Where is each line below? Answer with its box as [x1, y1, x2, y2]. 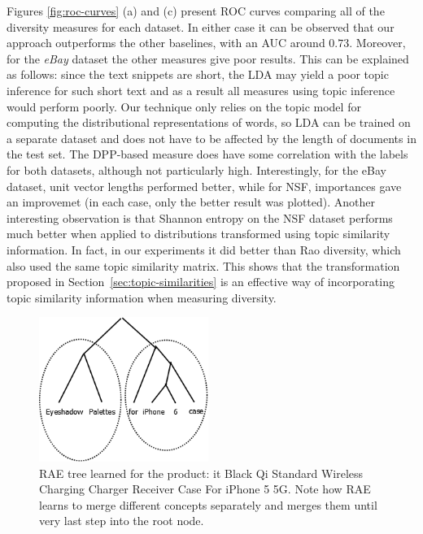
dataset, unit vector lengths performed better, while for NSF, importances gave [7, 177, 402, 194]
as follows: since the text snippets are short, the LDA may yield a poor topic [7, 66, 389, 83]
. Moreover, [349, 34, 406, 51]
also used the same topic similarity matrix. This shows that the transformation [7, 257, 400, 274]
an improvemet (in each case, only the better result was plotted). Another [7, 193, 376, 211]
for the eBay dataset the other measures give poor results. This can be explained [7, 50, 409, 67]
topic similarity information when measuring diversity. [7, 289, 277, 306]
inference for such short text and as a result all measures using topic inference [7, 81, 395, 98]
